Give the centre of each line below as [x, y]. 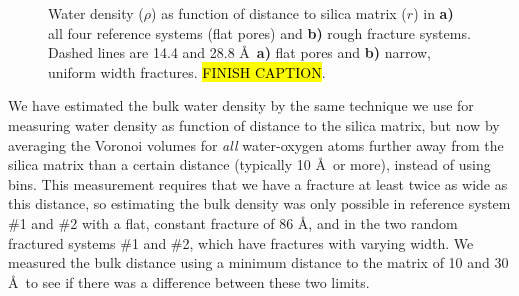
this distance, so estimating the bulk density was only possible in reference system [259, 203]
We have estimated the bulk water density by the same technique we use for [241, 105]
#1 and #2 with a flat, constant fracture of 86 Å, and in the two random [233, 222]
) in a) [433, 13]
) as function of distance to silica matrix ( [279, 13]
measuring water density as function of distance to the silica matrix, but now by [254, 124]
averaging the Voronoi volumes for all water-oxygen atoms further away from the [256, 144]
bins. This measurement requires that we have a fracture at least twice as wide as [258, 183]
